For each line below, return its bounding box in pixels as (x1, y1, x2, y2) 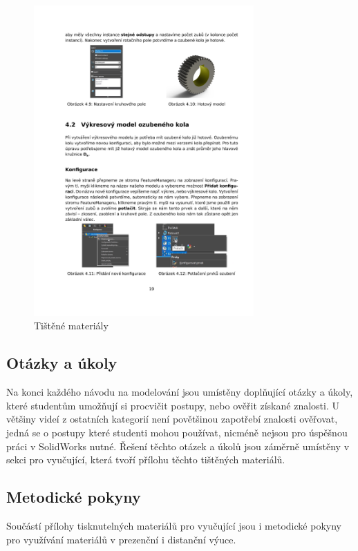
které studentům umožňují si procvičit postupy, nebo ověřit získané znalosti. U (6, 398, 339, 412)
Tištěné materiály (34, 318, 109, 333)
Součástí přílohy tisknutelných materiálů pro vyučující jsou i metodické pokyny (6, 518, 341, 532)
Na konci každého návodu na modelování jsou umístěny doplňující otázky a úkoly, (6, 385, 353, 399)
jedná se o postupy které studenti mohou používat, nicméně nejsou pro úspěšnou (6, 425, 348, 439)
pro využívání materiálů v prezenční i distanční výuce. (6, 532, 236, 546)
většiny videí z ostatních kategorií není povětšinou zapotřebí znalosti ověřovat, (6, 412, 338, 426)
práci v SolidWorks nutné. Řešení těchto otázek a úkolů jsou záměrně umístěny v (6, 438, 350, 453)
